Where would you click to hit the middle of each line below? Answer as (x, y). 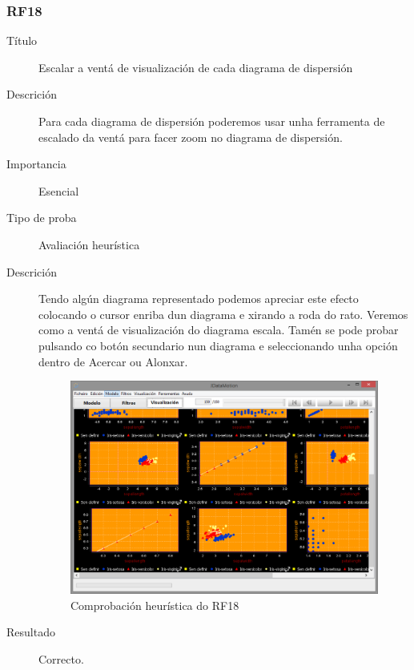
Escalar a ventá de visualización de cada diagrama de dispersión (196, 67)
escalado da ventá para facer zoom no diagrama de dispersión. (191, 137)
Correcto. (61, 658)
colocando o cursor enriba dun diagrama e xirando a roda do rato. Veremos (223, 314)
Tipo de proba (42, 218)
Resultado (31, 632)
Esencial (59, 190)
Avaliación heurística (89, 244)
